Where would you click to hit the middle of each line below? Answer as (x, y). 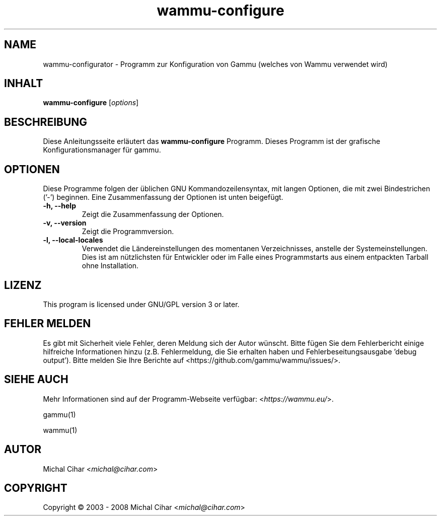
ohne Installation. (110, 266)
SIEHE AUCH (36, 380)
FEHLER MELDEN (48, 324)
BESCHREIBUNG (46, 122)
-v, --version (65, 223)
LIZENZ (23, 285)
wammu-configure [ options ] (91, 103)
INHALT (24, 84)
